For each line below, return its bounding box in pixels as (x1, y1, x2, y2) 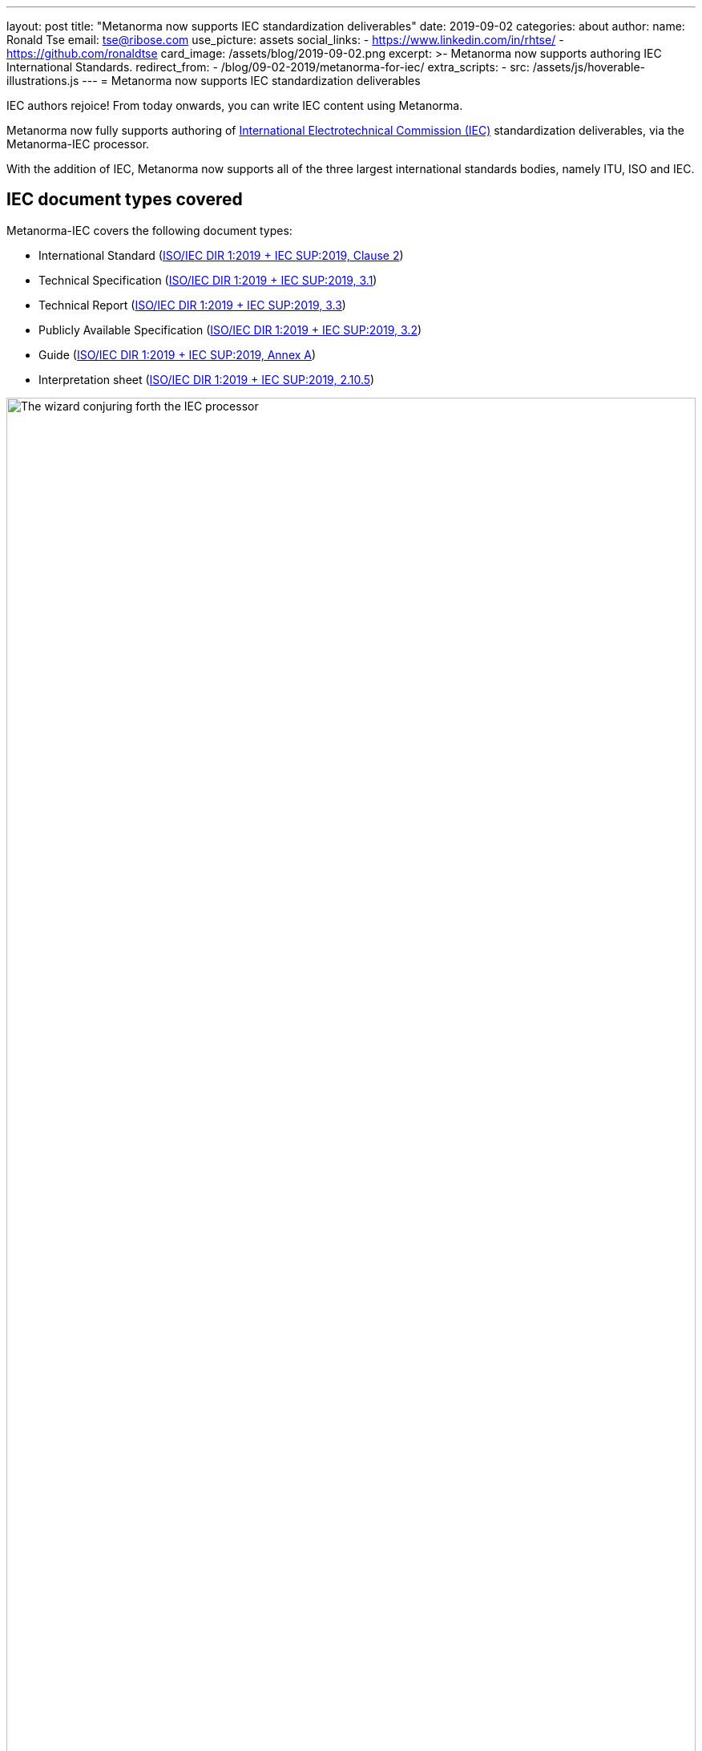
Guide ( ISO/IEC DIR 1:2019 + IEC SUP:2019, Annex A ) (38, 347, 317, 362)
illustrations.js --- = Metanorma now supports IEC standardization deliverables (6, 74, 421, 87)
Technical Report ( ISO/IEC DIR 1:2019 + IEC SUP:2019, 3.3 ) (38, 297, 346, 312)
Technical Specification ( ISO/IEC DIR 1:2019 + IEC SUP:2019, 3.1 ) (38, 273, 377, 287)
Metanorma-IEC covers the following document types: (6, 223, 292, 237)
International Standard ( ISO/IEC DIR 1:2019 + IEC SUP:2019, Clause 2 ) (38, 248, 404, 262)
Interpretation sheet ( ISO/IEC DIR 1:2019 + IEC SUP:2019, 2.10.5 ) (38, 372, 375, 386)
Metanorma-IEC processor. (6, 137, 150, 151)
